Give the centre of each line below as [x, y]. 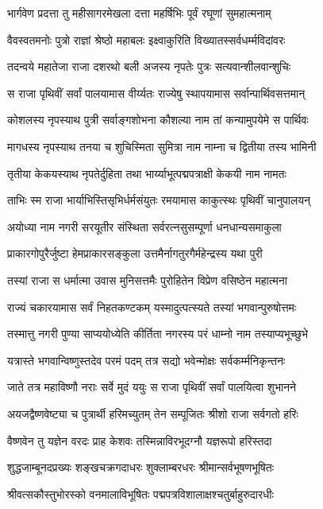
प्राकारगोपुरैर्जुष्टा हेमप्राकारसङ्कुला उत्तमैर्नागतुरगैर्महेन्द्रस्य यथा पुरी [135, 253]
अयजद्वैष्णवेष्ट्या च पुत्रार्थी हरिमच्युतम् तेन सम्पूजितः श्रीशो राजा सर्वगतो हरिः [153, 413]
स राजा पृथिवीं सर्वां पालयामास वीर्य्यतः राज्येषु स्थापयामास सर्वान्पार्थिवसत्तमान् [156, 93]
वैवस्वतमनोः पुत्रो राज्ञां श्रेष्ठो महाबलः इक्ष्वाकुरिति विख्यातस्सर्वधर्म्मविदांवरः [146, 39]
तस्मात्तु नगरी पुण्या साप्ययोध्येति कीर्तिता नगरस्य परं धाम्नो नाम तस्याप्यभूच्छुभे [158, 334]
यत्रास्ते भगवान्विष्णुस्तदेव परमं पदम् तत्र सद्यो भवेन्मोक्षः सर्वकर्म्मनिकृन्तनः [146, 360]
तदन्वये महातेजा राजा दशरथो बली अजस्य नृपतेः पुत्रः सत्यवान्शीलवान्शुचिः [149, 66]
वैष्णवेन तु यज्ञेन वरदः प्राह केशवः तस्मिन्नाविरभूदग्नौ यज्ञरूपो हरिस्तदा [140, 440]
